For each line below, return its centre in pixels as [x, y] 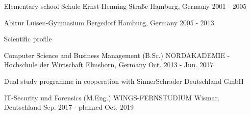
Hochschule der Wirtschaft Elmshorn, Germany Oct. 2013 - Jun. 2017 [109, 65]
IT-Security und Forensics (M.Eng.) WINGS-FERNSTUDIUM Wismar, [112, 97]
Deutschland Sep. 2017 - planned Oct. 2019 [69, 107]
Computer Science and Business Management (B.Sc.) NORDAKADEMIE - [117, 55]
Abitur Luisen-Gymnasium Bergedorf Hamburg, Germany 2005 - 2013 [109, 22]
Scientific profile [28, 39]
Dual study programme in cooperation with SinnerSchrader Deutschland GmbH [124, 81]
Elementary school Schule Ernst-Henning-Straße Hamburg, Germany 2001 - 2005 [125, 6]
